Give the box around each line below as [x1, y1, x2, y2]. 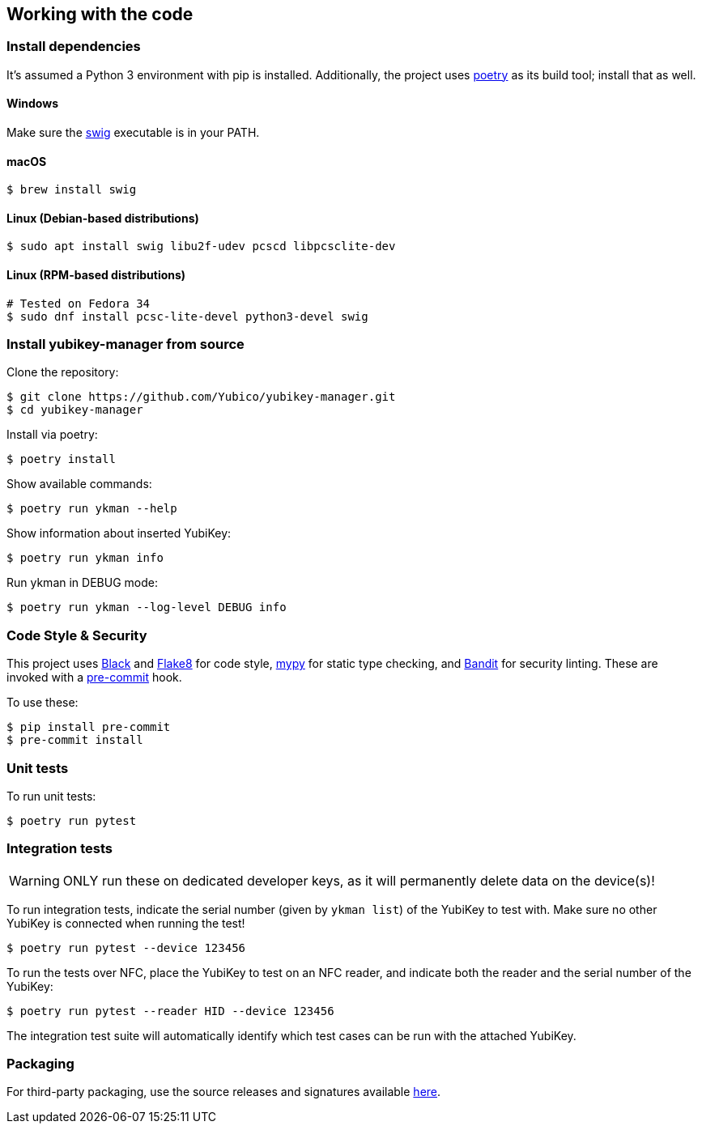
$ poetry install [6, 452, 116, 466]
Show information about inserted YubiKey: [6, 526, 232, 541]
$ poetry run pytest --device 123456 [6, 941, 246, 954]
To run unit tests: [6, 788, 96, 803]
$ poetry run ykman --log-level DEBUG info [6, 601, 287, 614]
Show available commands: [6, 477, 152, 491]
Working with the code [6, 4, 194, 24]
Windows [6, 96, 58, 111]
